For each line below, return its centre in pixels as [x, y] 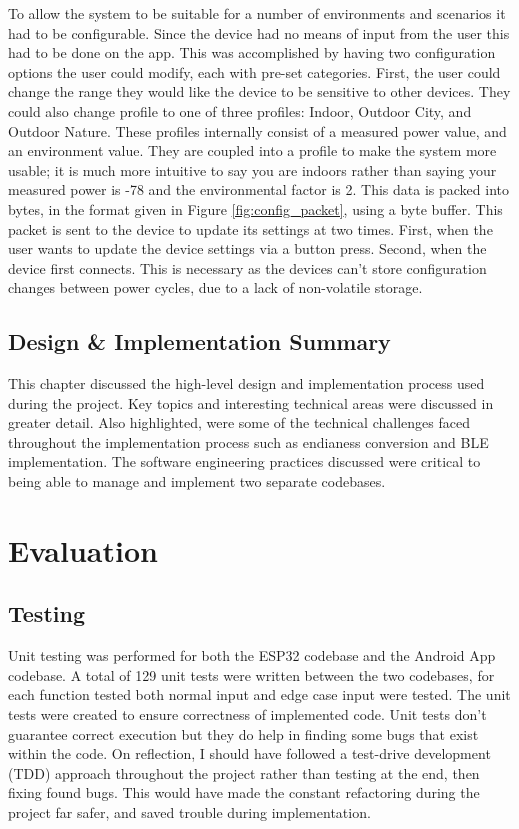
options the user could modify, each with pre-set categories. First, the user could [254, 71]
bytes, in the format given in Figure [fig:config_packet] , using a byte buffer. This [255, 208]
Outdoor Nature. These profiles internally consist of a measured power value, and [257, 130]
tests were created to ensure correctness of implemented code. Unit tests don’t [247, 714]
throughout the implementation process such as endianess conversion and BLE [248, 441]
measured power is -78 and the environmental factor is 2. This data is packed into [259, 189]
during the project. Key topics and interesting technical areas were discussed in [251, 402]
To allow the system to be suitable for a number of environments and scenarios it [257, 13]
